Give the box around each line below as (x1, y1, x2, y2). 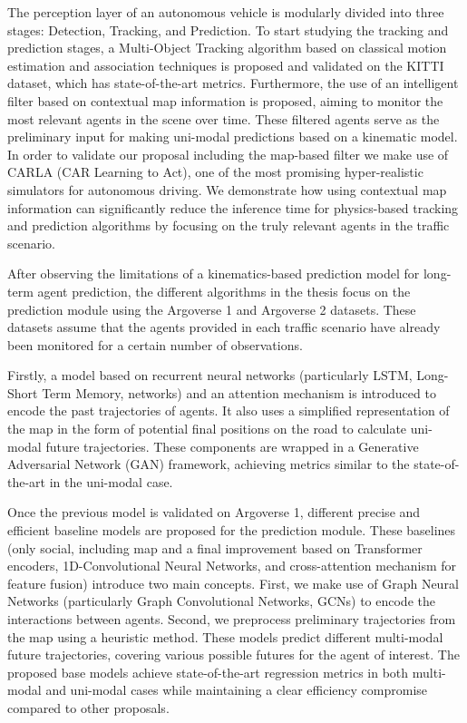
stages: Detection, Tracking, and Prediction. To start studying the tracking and (7, 20, 449, 39)
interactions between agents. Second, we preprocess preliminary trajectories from (7, 610, 456, 628)
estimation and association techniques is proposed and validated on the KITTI (7, 55, 444, 74)
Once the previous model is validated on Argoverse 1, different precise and (7, 503, 421, 522)
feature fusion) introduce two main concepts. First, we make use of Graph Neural (7, 573, 459, 592)
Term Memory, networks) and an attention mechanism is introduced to (42, 383, 436, 402)
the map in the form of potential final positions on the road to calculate (7, 419, 407, 438)
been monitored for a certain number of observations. (7, 335, 303, 354)
